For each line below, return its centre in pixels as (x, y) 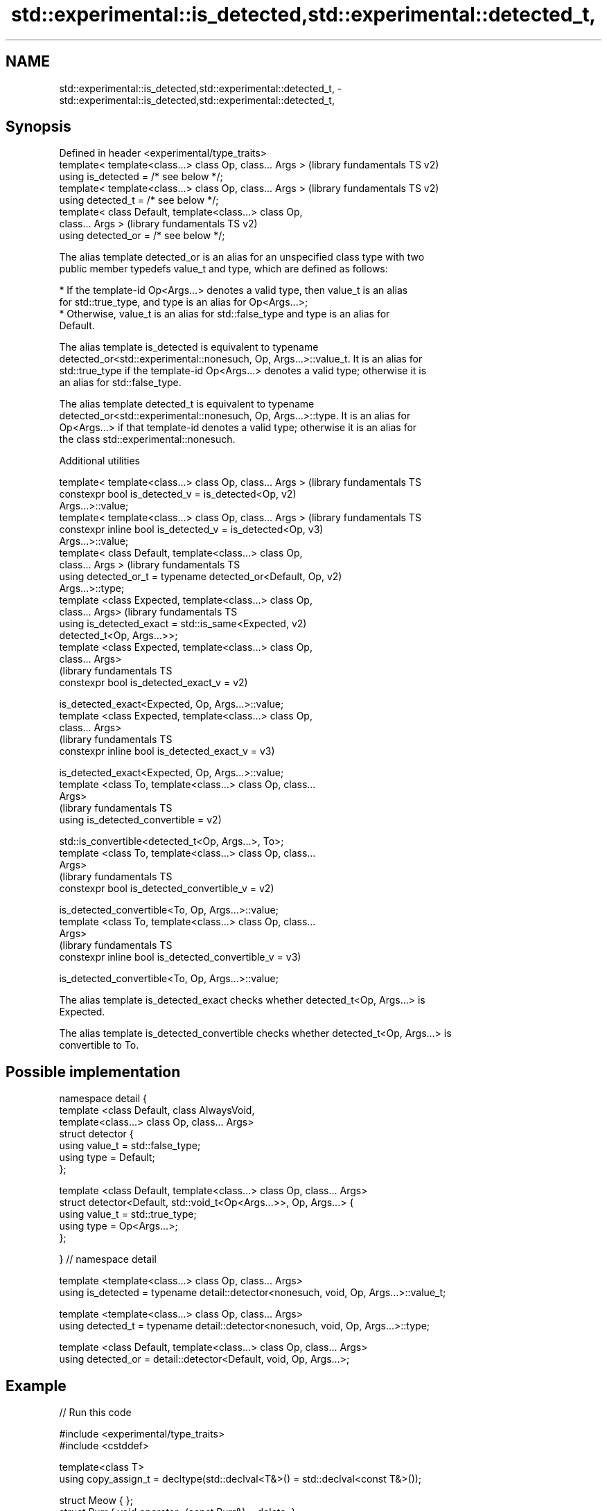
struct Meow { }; (96, 1501)
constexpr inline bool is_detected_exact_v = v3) (167, 751)
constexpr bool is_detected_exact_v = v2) (153, 683)
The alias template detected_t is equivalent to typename (187, 404)
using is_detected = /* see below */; (141, 177)
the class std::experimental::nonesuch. (147, 439)
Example (36, 1386)
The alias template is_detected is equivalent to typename (189, 347)
